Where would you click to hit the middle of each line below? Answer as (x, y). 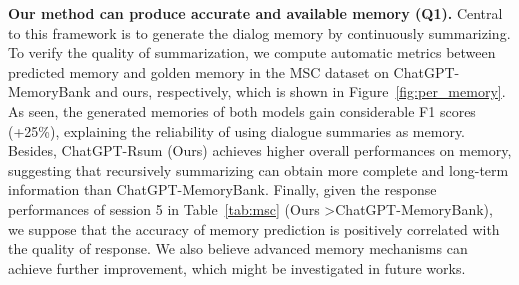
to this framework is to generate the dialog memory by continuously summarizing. (259, 32)
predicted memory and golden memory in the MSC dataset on (198, 71)
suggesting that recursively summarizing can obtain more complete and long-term (258, 169)
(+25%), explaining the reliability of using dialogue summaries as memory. (237, 130)
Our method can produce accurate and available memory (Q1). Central (255, 13)
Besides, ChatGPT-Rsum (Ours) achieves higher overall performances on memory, (260, 150)
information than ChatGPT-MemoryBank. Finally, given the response (222, 189)
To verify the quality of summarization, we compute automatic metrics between (252, 52)
